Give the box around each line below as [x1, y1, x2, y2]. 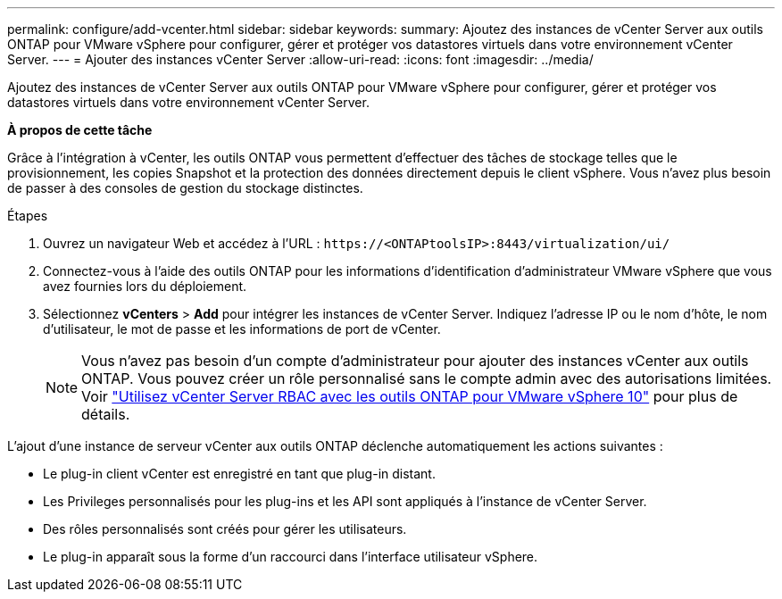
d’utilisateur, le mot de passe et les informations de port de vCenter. [43, 321, 441, 337]
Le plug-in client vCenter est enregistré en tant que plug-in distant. [43, 466, 436, 481]
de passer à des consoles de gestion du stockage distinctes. [7, 180, 363, 196]
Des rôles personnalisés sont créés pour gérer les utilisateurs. [43, 521, 407, 537]
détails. [81, 405, 130, 423]
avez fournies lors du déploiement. [43, 279, 247, 294]
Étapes [7, 208, 48, 223]
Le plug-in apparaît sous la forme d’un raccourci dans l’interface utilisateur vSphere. [43, 549, 538, 564]
